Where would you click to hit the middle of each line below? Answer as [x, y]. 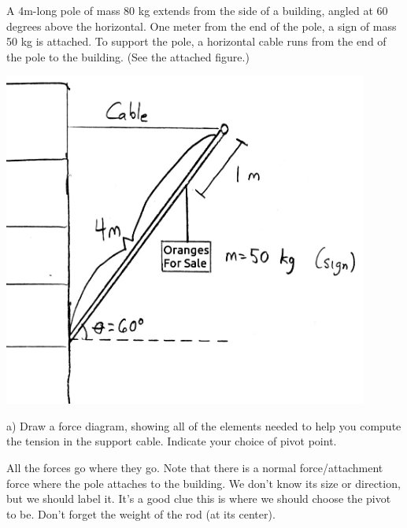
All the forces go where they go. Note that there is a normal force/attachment [195, 467]
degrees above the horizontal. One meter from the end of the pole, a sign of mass [202, 26]
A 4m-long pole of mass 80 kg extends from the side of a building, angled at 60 [197, 10]
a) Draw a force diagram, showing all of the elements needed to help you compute [204, 425]
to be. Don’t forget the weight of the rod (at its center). [141, 513]
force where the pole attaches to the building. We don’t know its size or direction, [203, 483]
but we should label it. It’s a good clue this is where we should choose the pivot [199, 498]
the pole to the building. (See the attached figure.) [128, 56]
